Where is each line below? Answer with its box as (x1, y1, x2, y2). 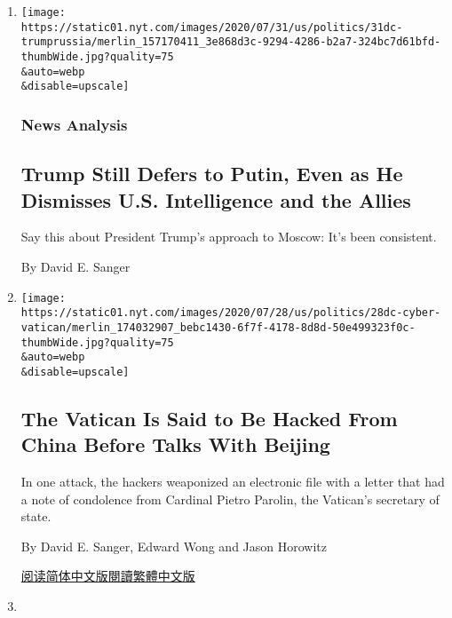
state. (20, 507, 52, 526)
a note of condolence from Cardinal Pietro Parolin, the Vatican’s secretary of (20, 489, 440, 508)
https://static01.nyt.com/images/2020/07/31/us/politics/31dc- (20, 20, 403, 34)
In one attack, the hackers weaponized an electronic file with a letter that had (20, 472, 445, 491)
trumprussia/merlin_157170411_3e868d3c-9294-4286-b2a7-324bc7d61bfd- (20, 36, 441, 49)
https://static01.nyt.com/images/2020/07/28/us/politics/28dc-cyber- (20, 306, 441, 320)
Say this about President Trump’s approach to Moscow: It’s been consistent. (20, 227, 437, 246)
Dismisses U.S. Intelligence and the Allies (20, 186, 411, 213)
